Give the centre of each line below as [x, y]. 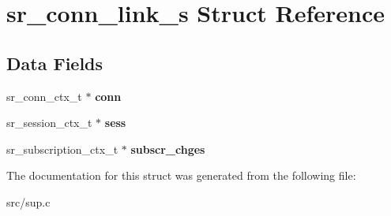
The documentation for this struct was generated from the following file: [181, 175]
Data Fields [55, 63]
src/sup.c [28, 201]
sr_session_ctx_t [49, 123]
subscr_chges [168, 149]
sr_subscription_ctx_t [62, 149]
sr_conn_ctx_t [44, 96]
